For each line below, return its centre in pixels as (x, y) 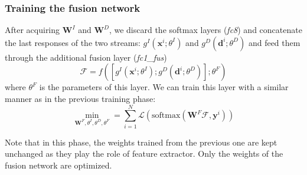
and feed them (274, 42)
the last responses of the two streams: (73, 42)
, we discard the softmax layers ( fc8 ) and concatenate (205, 30)
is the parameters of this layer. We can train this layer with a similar (164, 87)
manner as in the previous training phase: (80, 98)
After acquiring (32, 30)
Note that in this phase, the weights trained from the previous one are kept (141, 142)
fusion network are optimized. (58, 165)
